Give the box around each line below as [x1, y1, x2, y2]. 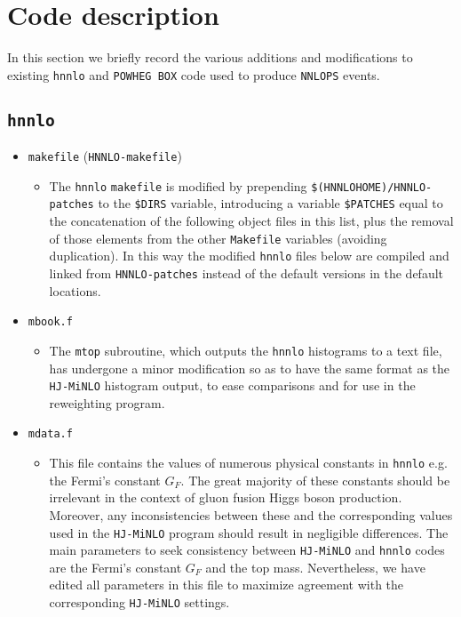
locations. [49, 281, 101, 300]
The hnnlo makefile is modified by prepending [49, 176, 307, 195]
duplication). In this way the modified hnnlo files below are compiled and [49, 246, 449, 265]
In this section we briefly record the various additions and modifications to [7, 48, 413, 67]
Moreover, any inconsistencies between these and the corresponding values [49, 505, 453, 524]
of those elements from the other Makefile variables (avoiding [49, 228, 387, 247]
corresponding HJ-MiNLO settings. [49, 593, 230, 612]
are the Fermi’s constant [49, 557, 182, 576]
